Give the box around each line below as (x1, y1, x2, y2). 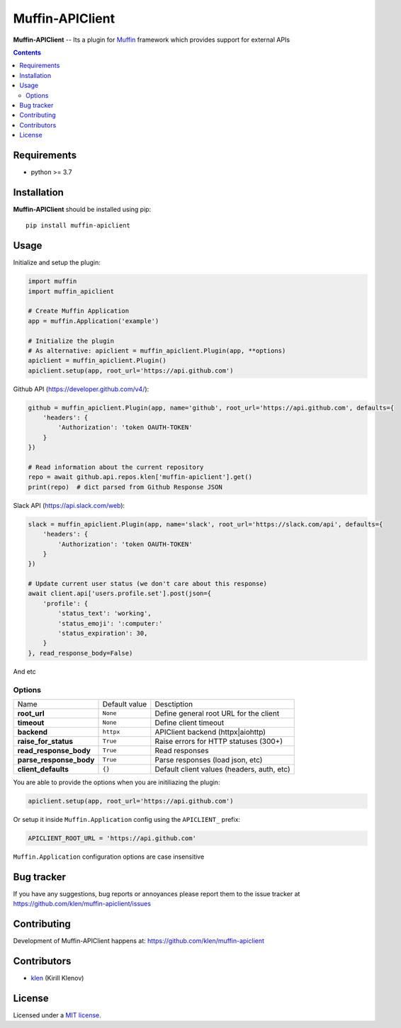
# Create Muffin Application (28, 307, 130, 315)
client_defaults (17, 764, 69, 774)
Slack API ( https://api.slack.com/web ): (13, 501, 125, 509)
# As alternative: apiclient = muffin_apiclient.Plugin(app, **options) (28, 346, 286, 354)
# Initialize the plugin (28, 337, 115, 345)
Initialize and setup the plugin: (13, 259, 101, 267)
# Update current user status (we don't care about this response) (28, 580, 268, 588)
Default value (102, 699, 147, 708)
